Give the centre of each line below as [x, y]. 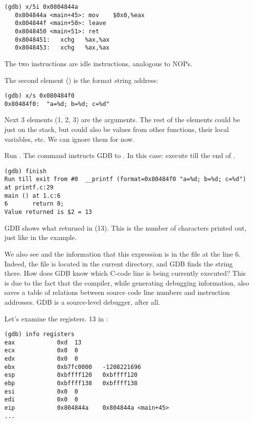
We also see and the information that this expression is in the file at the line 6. [123, 253]
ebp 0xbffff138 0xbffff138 [71, 383]
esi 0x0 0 [41, 391]
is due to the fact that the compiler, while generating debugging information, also [127, 282]
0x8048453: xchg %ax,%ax [62, 48]
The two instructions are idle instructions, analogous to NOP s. [98, 63]
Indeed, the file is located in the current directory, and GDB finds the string [119, 263]
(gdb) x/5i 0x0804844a [41, 7]
